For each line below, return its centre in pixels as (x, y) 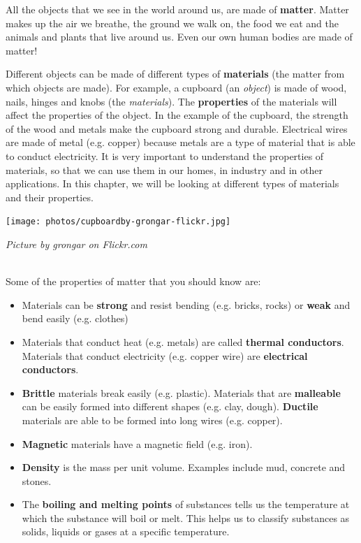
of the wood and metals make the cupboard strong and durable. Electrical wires (177, 128)
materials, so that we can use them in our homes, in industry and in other (164, 169)
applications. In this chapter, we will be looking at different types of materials (172, 183)
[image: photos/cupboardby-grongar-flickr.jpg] (118, 222)
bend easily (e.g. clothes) (75, 318)
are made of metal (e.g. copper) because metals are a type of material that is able (180, 142)
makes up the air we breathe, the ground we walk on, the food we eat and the (172, 23)
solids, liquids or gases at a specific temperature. (126, 531)
